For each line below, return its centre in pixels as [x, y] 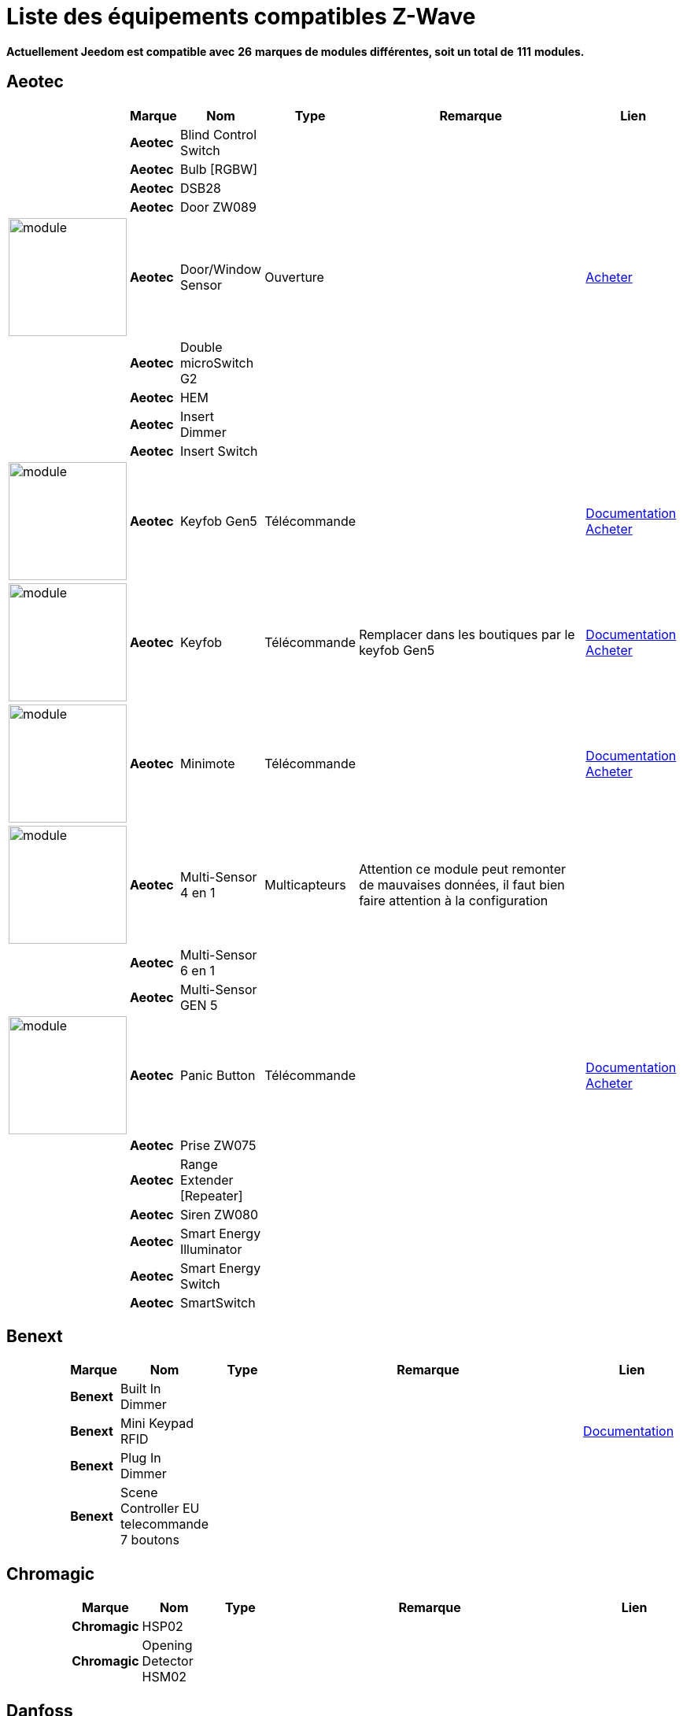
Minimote [207, 763]
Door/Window [221, 269]
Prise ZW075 [218, 1145]
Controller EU [160, 1509]
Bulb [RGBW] [219, 169]
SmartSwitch [218, 1302]
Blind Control [218, 134]
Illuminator [211, 1249]
